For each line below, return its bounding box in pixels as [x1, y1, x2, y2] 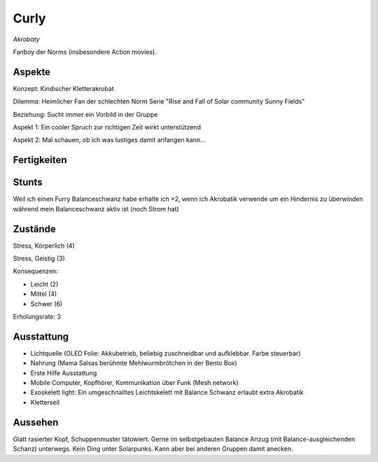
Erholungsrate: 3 [13, 312, 61, 321]
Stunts [13, 176, 43, 188]
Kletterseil [30, 398, 59, 406]
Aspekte [13, 66, 51, 78]
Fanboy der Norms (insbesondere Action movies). [13, 48, 157, 56]
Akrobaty [13, 35, 40, 43]
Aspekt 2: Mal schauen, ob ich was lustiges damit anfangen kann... [13, 136, 206, 144]
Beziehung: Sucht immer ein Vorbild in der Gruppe [13, 110, 158, 118]
